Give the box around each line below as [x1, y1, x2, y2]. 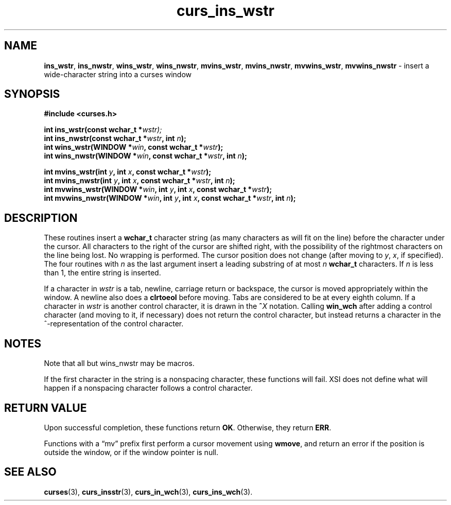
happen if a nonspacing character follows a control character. [44, 384, 253, 393]
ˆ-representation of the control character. [44, 319, 184, 328]
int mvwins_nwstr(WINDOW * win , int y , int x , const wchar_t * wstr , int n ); [44, 194, 296, 203]
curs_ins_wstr [177, 2, 274, 20]
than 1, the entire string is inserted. [44, 268, 161, 277]
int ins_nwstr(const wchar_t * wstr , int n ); [44, 134, 186, 143]
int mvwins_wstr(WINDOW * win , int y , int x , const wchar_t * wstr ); [44, 185, 272, 194]
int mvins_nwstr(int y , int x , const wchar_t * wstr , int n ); [44, 176, 235, 185]
